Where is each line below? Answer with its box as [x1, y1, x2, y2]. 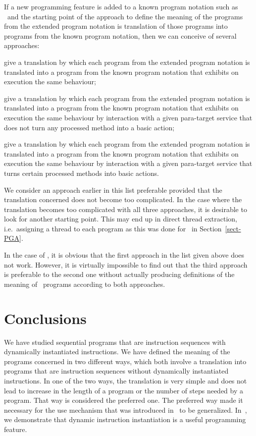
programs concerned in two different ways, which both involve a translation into [4, 356, 247, 366]
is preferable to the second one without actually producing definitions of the [4, 269, 235, 279]
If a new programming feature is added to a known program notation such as [4, 1, 238, 11]
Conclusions [4, 308, 87, 328]
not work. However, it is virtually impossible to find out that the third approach [4, 259, 248, 270]
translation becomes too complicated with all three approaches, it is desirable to [4, 204, 247, 214]
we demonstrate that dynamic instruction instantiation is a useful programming [4, 414, 246, 425]
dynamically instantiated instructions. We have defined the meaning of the [4, 346, 230, 357]
